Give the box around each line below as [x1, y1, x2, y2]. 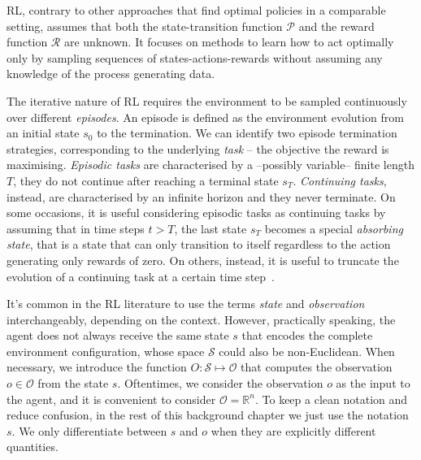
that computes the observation [241, 358, 393, 375]
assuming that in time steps [7, 219, 145, 237]
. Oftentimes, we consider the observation [117, 375, 323, 392]
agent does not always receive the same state [7, 327, 229, 344]
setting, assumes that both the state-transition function [7, 17, 283, 34]
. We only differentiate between [11, 422, 167, 439]
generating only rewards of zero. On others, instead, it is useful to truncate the [7, 251, 399, 268]
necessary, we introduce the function [7, 358, 187, 375]
